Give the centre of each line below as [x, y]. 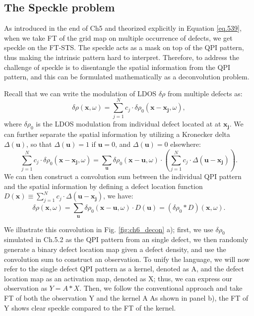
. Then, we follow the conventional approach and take [161, 288]
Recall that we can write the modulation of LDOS [80, 93]
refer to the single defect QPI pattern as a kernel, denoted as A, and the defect [124, 269]
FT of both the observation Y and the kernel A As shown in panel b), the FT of [126, 297]
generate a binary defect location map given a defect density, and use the [115, 249]
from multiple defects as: [205, 93]
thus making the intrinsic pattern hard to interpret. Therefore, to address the [122, 57]
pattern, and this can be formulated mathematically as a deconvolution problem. [127, 77]
